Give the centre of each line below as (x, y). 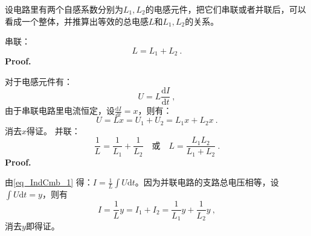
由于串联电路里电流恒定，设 (60, 110)
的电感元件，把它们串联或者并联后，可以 (226, 9)
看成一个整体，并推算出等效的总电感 (77, 21)
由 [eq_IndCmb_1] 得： (49, 182)
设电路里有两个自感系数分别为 (64, 9)
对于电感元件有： (39, 81)
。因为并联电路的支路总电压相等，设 (207, 182)
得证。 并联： (53, 130)
